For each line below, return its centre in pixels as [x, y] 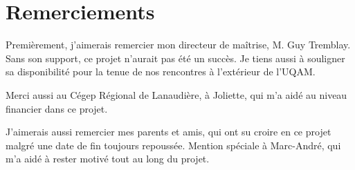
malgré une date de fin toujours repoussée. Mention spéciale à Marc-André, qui [173, 145]
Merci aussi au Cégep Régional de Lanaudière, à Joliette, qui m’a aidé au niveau [176, 94]
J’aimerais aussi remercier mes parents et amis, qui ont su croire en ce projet [169, 132]
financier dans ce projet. [57, 108]
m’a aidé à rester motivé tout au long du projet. [108, 159]
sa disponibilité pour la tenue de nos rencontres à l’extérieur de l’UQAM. [161, 72]
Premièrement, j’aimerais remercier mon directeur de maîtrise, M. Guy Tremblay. [178, 45]
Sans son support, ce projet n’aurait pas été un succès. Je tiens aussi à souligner [175, 58]
